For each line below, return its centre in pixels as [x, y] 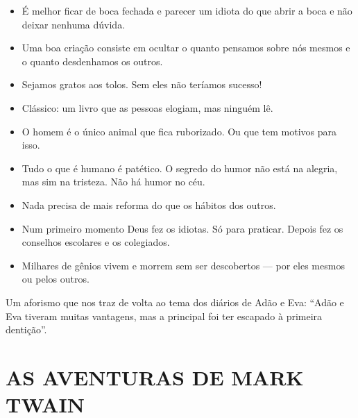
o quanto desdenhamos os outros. [92, 61]
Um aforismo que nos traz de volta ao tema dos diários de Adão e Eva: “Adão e [175, 302]
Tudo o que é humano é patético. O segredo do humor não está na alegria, [180, 168]
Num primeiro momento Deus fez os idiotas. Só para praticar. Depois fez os [182, 228]
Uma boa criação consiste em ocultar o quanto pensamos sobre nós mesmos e [186, 48]
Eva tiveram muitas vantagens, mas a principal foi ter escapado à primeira [164, 316]
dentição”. [26, 329]
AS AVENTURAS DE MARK [155, 377]
